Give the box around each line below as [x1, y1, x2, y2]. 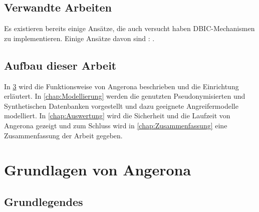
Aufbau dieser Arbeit [4, 57, 117, 73]
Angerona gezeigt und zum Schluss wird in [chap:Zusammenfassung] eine [4, 120, 227, 130]
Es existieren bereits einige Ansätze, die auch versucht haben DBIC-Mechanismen [4, 23, 255, 34]
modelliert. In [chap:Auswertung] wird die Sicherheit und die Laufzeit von [4, 110, 230, 121]
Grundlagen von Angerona [4, 159, 191, 180]
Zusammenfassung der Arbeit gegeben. [4, 130, 123, 140]
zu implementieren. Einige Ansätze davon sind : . [4, 33, 155, 43]
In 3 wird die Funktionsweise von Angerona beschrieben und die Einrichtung [4, 81, 239, 91]
